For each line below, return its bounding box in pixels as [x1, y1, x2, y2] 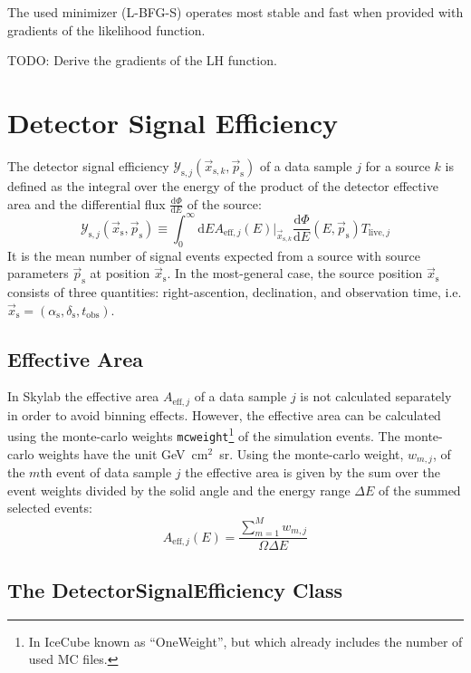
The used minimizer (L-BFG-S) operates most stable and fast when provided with [7, 3, 464, 21]
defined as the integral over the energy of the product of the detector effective [7, 176, 438, 195]
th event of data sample [40, 463, 172, 482]
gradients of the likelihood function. [7, 20, 206, 39]
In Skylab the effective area [7, 387, 159, 406]
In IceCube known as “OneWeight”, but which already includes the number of [28, 631, 463, 650]
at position [90, 264, 150, 283]
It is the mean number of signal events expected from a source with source [7, 245, 420, 264]
